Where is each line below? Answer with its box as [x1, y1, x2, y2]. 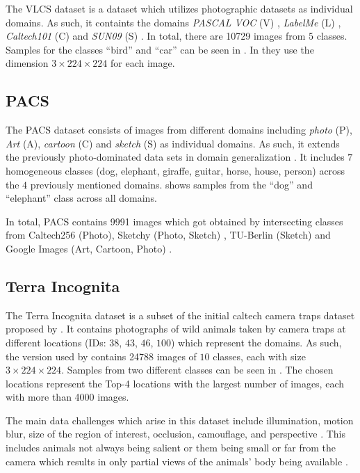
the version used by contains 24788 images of [6, 348, 197, 363]
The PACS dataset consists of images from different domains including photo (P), [6, 122, 352, 137]
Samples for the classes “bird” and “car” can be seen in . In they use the [6, 42, 314, 56]
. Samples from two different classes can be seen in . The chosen [61, 362, 334, 377]
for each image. [110, 56, 175, 70]
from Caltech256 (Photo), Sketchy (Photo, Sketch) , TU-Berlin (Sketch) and [6, 227, 331, 242]
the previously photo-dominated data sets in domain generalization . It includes [6, 150, 345, 164]
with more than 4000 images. [6, 390, 129, 404]
